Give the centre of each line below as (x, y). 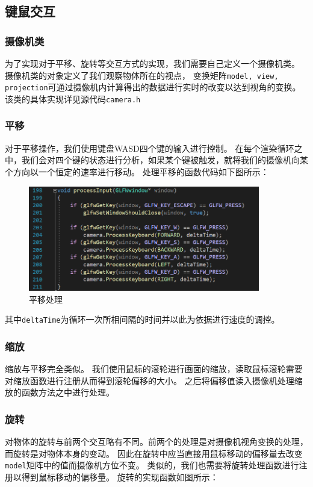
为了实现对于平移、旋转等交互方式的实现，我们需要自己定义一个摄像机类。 (152, 63)
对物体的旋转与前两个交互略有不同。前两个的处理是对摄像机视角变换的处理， (156, 442)
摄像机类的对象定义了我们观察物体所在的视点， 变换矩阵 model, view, (142, 75)
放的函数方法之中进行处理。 (60, 392)
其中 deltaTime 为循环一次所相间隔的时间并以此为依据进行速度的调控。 (142, 319)
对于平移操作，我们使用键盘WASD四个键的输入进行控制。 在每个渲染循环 (150, 148)
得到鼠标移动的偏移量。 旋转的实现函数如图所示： (120, 476)
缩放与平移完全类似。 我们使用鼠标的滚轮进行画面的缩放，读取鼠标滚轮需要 (154, 369)
